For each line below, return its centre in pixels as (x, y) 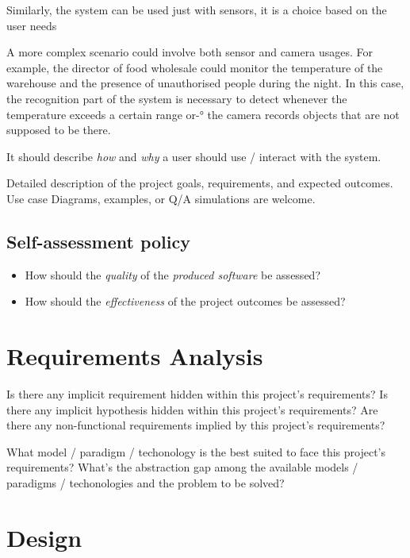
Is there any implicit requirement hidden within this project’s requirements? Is (197, 394)
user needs (32, 25)
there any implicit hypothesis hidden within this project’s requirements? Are (192, 409)
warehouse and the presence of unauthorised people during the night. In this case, (205, 83)
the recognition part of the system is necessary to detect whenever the (177, 98)
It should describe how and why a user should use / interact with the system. (194, 156)
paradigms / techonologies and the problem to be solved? (146, 483)
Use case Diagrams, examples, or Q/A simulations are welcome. (161, 198)
